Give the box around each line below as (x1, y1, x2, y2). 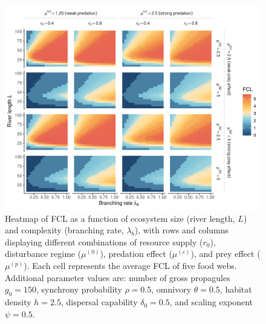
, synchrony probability (36, 283, 122, 296)
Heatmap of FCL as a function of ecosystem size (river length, (5, 212, 235, 224)
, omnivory (151, 283, 192, 296)
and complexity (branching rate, (5, 224, 124, 236)
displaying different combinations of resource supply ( (5, 235, 203, 248)
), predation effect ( (100, 247, 172, 260)
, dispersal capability (60, 296, 138, 308)
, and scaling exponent (169, 296, 253, 308)
